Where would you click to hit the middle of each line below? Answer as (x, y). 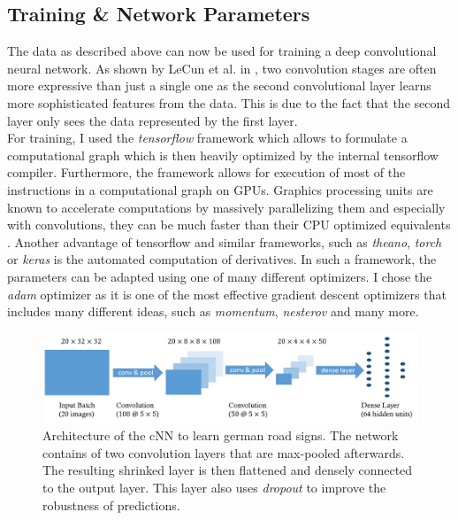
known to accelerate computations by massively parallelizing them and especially (226, 207)
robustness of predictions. (111, 504)
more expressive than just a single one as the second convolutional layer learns (219, 85)
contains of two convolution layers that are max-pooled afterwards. (224, 452)
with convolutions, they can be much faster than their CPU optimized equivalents (229, 225)
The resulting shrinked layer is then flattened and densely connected (228, 470)
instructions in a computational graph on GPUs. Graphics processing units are (220, 189)
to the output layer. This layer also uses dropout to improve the (214, 487)
